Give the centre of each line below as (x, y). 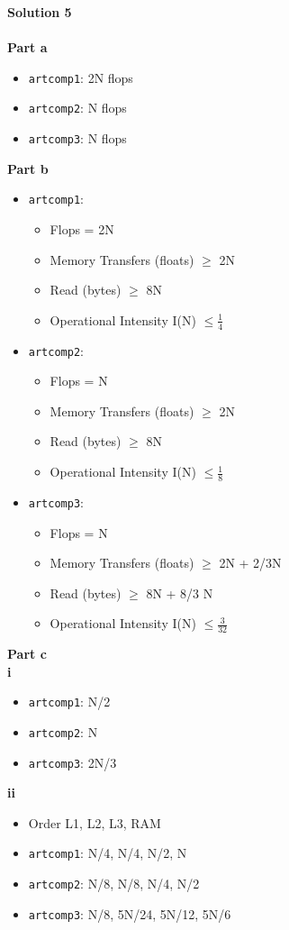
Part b (28, 168)
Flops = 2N (82, 229)
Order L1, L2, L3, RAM (95, 822)
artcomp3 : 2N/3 (72, 762)
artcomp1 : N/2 (69, 702)
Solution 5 (40, 12)
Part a (27, 47)
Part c (27, 654)
